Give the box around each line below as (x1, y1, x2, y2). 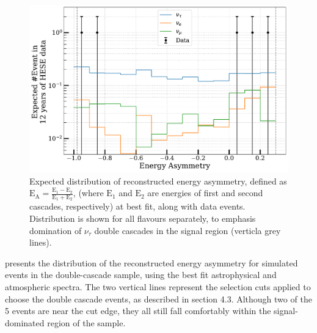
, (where (73, 186, 104, 199)
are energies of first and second (147, 186, 263, 199)
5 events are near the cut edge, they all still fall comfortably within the (5, 304, 271, 317)
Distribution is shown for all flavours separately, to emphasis (29, 211, 256, 224)
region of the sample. (47, 316, 126, 329)
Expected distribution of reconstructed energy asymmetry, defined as (29, 174, 287, 187)
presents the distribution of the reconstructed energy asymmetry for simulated (5, 256, 298, 269)
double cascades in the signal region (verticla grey (94, 224, 281, 236)
